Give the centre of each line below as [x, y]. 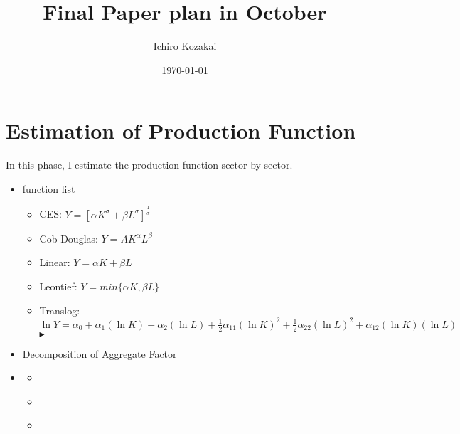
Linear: [55, 262]
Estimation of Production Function [181, 131]
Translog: [60, 310]
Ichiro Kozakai [185, 46]
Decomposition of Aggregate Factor [100, 353]
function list [49, 188]
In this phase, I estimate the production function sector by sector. [149, 165]
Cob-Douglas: [69, 238]
